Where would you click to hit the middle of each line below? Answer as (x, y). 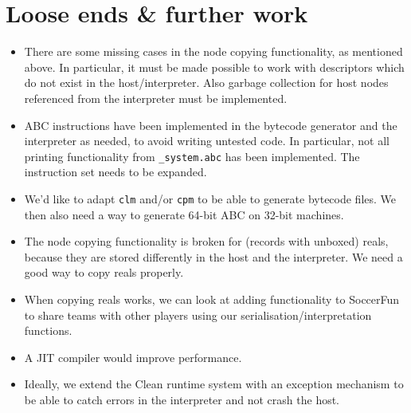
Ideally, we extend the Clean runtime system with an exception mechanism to (214, 384)
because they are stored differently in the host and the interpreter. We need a (213, 256)
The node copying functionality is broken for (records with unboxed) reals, (206, 241)
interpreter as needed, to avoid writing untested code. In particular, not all (207, 141)
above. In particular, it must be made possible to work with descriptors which (214, 67)
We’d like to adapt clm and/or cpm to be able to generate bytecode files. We (210, 198)
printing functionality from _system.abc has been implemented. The (192, 156)
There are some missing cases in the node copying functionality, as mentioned (213, 51)
